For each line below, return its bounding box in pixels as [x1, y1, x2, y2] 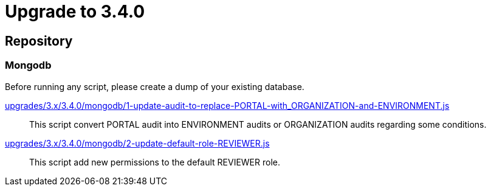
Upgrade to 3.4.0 [5, 1, 145, 22]
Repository [5, 33, 73, 49]
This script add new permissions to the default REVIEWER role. [29, 156, 280, 167]
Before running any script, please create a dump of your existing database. [5, 81, 304, 92]
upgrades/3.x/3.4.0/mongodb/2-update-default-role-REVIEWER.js [5, 137, 270, 148]
